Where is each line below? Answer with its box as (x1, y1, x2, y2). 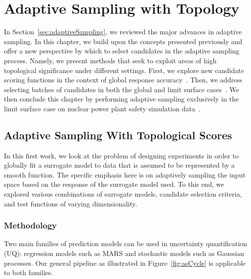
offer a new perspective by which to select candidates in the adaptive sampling (4, 46, 240, 56)
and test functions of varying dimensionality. (4, 198, 137, 208)
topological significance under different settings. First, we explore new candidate (4, 65, 244, 75)
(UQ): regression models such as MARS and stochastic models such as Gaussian (4, 248, 244, 258)
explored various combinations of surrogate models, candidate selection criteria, (4, 189, 242, 199)
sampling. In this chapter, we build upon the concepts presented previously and (4, 36, 243, 46)
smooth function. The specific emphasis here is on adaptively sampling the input (4, 169, 246, 179)
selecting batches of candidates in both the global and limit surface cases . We (4, 84, 239, 94)
